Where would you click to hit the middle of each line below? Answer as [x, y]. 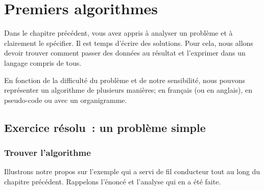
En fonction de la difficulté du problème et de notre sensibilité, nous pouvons [125, 80]
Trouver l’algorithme [47, 152]
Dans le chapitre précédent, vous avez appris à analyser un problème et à [118, 33]
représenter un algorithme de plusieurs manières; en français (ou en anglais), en [128, 90]
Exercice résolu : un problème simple [105, 127]
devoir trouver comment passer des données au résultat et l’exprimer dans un [125, 53]
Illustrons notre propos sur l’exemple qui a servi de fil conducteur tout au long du [132, 171]
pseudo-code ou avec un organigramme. [66, 100]
